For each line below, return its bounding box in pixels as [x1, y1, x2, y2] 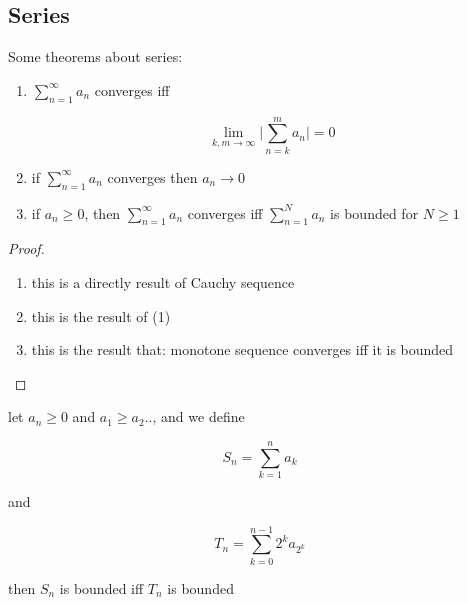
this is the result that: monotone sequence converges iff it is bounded [31, 339, 454, 360]
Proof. [8, 238, 45, 259]
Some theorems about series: [8, 46, 183, 67]
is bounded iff [59, 577, 144, 598]
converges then [107, 166, 198, 187]
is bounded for [330, 202, 419, 223]
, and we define [152, 406, 245, 427]
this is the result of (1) [31, 305, 171, 326]
